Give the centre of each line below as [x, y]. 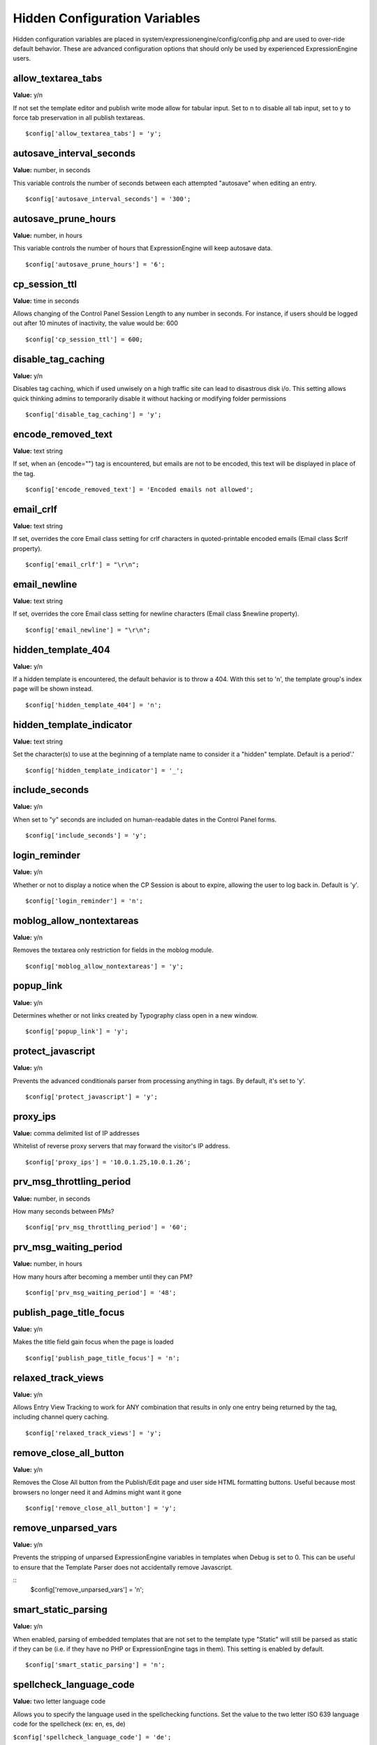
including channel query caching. [61, 1417]
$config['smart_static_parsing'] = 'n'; [95, 1665]
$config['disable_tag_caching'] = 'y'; [94, 414]
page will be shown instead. [53, 689]
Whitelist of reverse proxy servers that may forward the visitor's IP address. [121, 1146]
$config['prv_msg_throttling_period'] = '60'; [106, 1227]
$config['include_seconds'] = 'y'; [86, 836]
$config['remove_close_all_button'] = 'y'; [101, 1508]
